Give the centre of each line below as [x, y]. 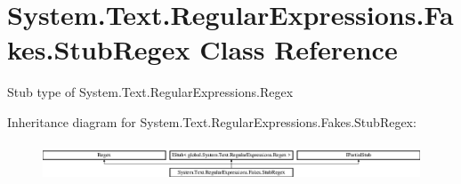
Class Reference [299, 49]
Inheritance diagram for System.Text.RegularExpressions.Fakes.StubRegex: [212, 121]
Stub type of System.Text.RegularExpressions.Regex [150, 92]
